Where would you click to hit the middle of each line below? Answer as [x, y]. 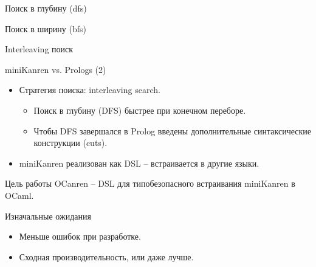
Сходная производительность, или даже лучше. [106, 256]
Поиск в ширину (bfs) [46, 28]
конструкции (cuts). [70, 143]
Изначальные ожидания [48, 216]
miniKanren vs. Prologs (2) [56, 69]
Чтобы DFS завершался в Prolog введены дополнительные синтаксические [172, 130]
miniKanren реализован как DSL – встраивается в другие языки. [139, 163]
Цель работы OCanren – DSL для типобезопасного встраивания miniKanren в [150, 183]
